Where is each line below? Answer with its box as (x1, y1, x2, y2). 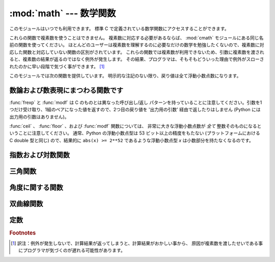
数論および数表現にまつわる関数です (9, 86, 123, 94)
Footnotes (9, 229, 36, 237)
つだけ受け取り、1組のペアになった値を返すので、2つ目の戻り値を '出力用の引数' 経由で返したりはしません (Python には (9, 107, 261, 113)
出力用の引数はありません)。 (9, 114, 69, 120)
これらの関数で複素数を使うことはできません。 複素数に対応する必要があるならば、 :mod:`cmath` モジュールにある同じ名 (9, 35, 264, 41)
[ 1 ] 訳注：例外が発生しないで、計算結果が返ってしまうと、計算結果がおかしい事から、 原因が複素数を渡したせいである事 (11, 240, 263, 246)
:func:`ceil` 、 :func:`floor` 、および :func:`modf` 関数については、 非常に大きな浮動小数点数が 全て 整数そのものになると (9, 123, 262, 129)
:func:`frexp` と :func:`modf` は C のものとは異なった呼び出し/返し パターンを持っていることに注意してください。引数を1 (9, 99, 262, 106)
